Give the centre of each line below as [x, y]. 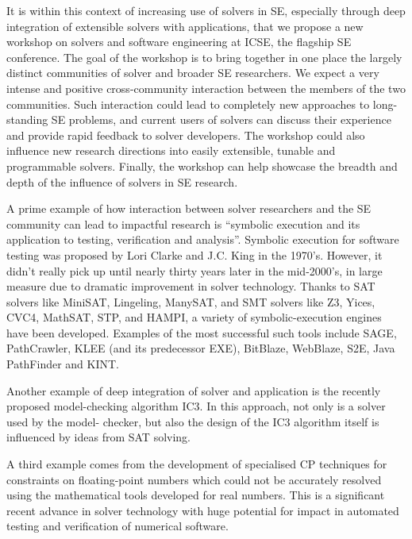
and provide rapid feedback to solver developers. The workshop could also [186, 135]
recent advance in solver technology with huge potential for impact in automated [203, 510]
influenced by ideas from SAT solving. [98, 437]
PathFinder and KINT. [63, 364]
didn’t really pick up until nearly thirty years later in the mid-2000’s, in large [194, 270]
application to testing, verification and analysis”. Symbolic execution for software [203, 239]
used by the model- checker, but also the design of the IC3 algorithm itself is [193, 421]
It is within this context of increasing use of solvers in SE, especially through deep [206, 10]
